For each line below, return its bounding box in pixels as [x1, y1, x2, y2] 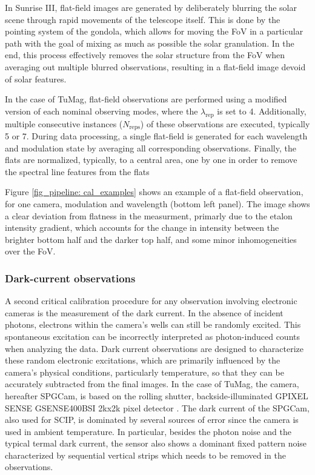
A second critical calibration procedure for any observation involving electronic [5, 294, 297, 307]
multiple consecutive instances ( [5, 117, 123, 130]
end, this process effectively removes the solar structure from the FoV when [5, 48, 285, 61]
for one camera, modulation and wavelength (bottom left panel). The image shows [5, 197, 310, 210]
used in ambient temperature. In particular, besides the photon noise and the [5, 425, 291, 437]
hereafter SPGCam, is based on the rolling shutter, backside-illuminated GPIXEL [5, 389, 308, 402]
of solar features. [5, 72, 67, 85]
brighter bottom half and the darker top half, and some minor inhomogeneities [5, 233, 297, 245]
